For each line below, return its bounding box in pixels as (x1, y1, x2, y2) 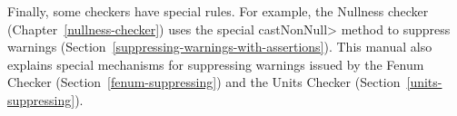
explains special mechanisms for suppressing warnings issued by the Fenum (7, 54, 424, 73)
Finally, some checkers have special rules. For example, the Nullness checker (7, 2, 429, 20)
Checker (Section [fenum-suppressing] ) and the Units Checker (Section (7, 72, 401, 92)
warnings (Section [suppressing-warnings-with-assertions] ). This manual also (7, 37, 432, 56)
